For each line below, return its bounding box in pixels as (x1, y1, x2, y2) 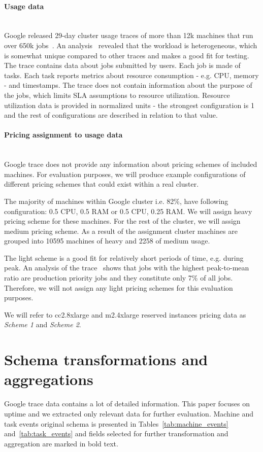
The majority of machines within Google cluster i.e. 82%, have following (4, 195, 228, 206)
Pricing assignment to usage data (4, 129, 123, 140)
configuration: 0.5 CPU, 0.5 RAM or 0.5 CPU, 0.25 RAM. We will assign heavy (4, 205, 252, 216)
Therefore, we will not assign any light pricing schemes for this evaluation (4, 282, 233, 293)
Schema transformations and (4, 349, 208, 370)
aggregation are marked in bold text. (4, 438, 118, 448)
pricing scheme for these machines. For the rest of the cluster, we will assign (4, 216, 241, 226)
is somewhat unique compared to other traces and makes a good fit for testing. (4, 50, 249, 60)
